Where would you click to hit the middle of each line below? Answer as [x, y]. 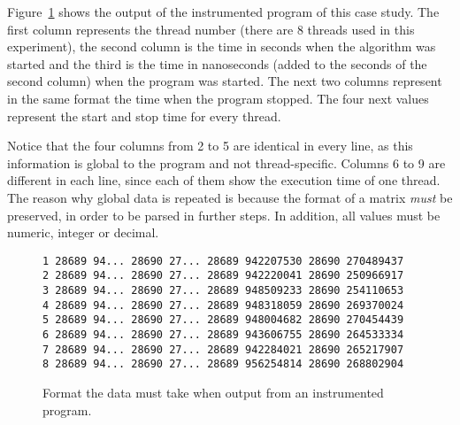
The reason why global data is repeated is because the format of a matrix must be [230, 197]
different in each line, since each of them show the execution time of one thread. [224, 180]
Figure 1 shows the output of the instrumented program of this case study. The [223, 12]
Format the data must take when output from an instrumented [213, 392]
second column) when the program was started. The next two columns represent [225, 81]
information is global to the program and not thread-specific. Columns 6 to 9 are [226, 162]
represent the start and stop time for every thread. [144, 116]
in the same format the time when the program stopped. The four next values [218, 98]
